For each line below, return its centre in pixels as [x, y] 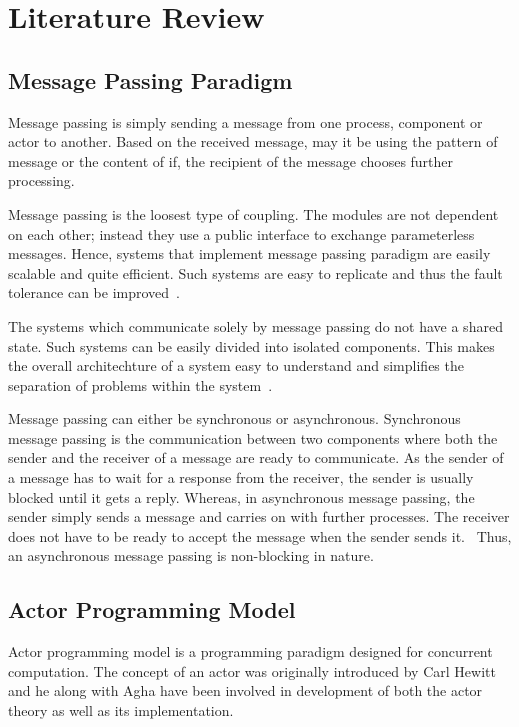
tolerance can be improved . [94, 292]
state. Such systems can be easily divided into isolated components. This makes [251, 345]
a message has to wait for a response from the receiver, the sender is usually [241, 477]
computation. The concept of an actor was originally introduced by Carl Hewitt [252, 670]
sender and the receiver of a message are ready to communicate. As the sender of [256, 457]
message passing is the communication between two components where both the [253, 437]
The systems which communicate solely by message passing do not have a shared [255, 325]
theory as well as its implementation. [121, 710]
